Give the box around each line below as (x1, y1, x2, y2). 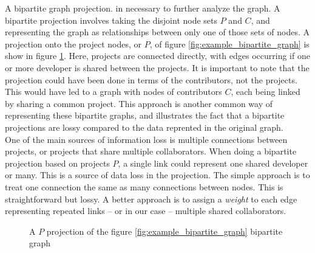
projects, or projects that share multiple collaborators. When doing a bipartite (5, 145, 297, 158)
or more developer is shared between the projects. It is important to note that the (5, 61, 310, 74)
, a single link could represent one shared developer (118, 156, 308, 169)
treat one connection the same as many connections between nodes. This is (5, 180, 283, 193)
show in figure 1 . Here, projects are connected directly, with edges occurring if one (5, 49, 310, 62)
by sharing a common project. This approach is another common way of (5, 97, 273, 109)
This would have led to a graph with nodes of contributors (5, 85, 222, 98)
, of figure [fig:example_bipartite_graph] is (149, 37, 310, 50)
